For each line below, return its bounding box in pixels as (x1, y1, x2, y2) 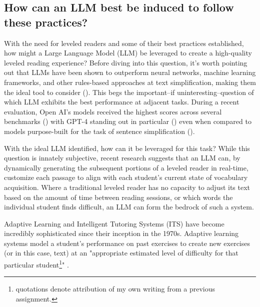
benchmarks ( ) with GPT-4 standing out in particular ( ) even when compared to (4, 116, 251, 126)
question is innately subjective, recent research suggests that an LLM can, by (4, 152, 240, 163)
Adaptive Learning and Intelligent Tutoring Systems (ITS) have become (4, 218, 224, 228)
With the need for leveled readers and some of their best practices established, (4, 37, 244, 48)
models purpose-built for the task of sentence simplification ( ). (4, 125, 195, 136)
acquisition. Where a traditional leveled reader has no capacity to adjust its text (4, 181, 250, 192)
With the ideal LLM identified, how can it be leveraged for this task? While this (4, 142, 250, 153)
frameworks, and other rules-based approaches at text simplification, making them (4, 76, 256, 87)
